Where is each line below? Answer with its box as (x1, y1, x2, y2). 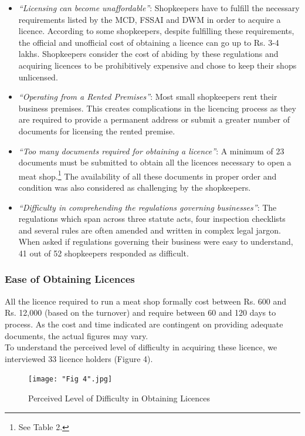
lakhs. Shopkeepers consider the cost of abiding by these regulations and (18, 48, 279, 60)
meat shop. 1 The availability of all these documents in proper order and (18, 168, 277, 182)
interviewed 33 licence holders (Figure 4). (5, 352, 153, 364)
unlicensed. (18, 70, 58, 83)
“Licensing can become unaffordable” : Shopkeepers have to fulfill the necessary (18, 2, 300, 13)
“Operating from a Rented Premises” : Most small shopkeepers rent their (18, 90, 277, 103)
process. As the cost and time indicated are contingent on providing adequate (5, 317, 283, 330)
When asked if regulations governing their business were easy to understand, (18, 235, 293, 248)
